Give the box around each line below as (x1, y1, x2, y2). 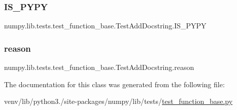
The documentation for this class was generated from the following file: (4, 79, 225, 89)
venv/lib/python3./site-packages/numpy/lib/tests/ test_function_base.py (4, 96, 233, 106)
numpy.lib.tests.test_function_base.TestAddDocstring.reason (4, 62, 194, 72)
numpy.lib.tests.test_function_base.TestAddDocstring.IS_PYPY (4, 20, 207, 31)
